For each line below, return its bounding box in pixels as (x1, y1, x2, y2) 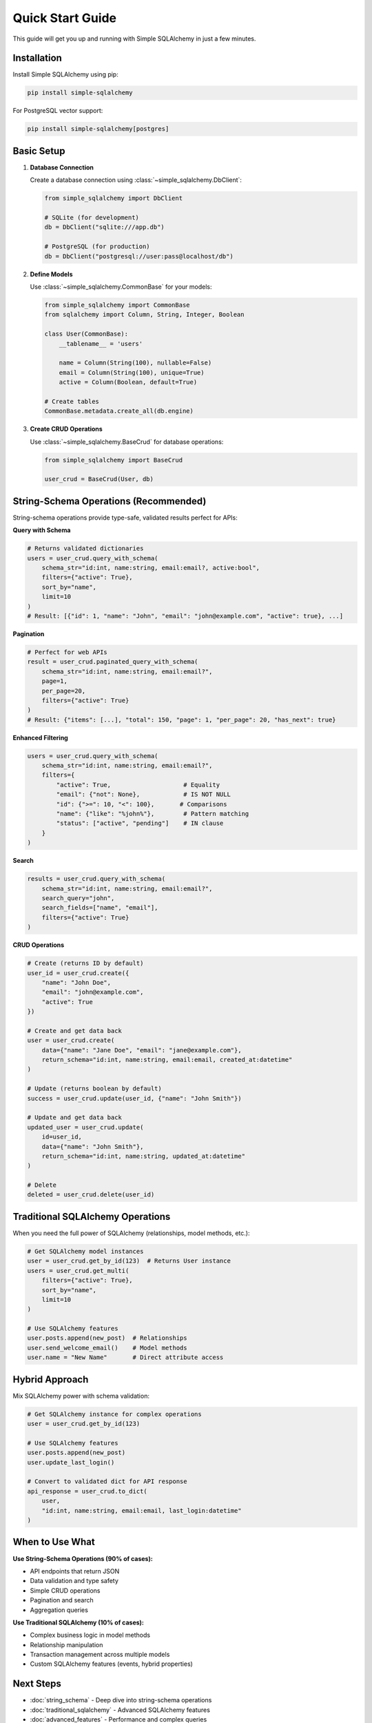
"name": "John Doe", (41, 979, 112, 986)
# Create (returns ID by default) (27, 959, 144, 968)
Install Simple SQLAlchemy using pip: (12, 70, 118, 79)
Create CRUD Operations (30, 425, 103, 434)
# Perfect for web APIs (27, 649, 108, 656)
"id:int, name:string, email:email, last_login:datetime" (41, 1507, 242, 1514)
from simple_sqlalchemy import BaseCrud (44, 456, 183, 464)
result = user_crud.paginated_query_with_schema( (27, 658, 198, 666)
